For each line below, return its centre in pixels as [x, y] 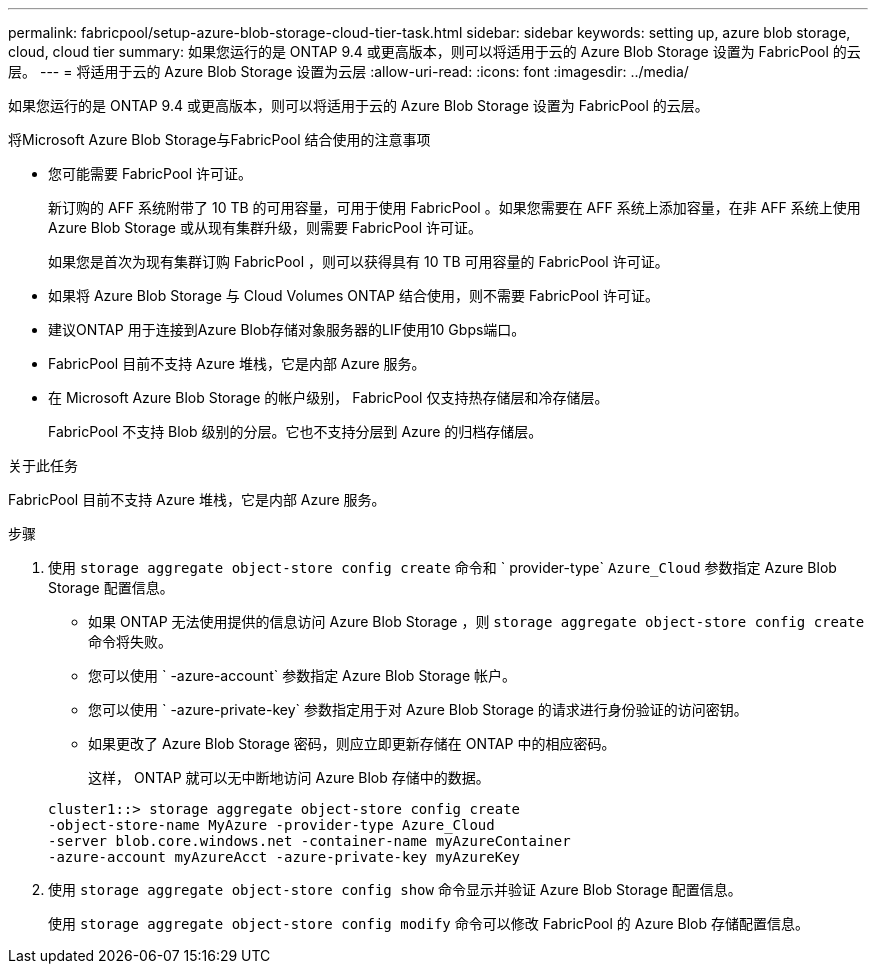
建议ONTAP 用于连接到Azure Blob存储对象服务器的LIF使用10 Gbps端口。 [287, 329]
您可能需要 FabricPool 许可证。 [150, 173]
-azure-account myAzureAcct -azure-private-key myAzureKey [284, 857]
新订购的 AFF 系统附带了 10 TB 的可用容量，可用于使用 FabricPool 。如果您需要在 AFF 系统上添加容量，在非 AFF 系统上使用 [454, 207]
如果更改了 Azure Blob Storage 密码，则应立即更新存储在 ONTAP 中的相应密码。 [352, 743]
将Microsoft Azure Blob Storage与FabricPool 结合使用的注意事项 [219, 139]
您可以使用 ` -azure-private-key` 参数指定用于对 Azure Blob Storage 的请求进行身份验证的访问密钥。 [418, 709]
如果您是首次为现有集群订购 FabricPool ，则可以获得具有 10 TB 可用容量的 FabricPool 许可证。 [358, 261]
